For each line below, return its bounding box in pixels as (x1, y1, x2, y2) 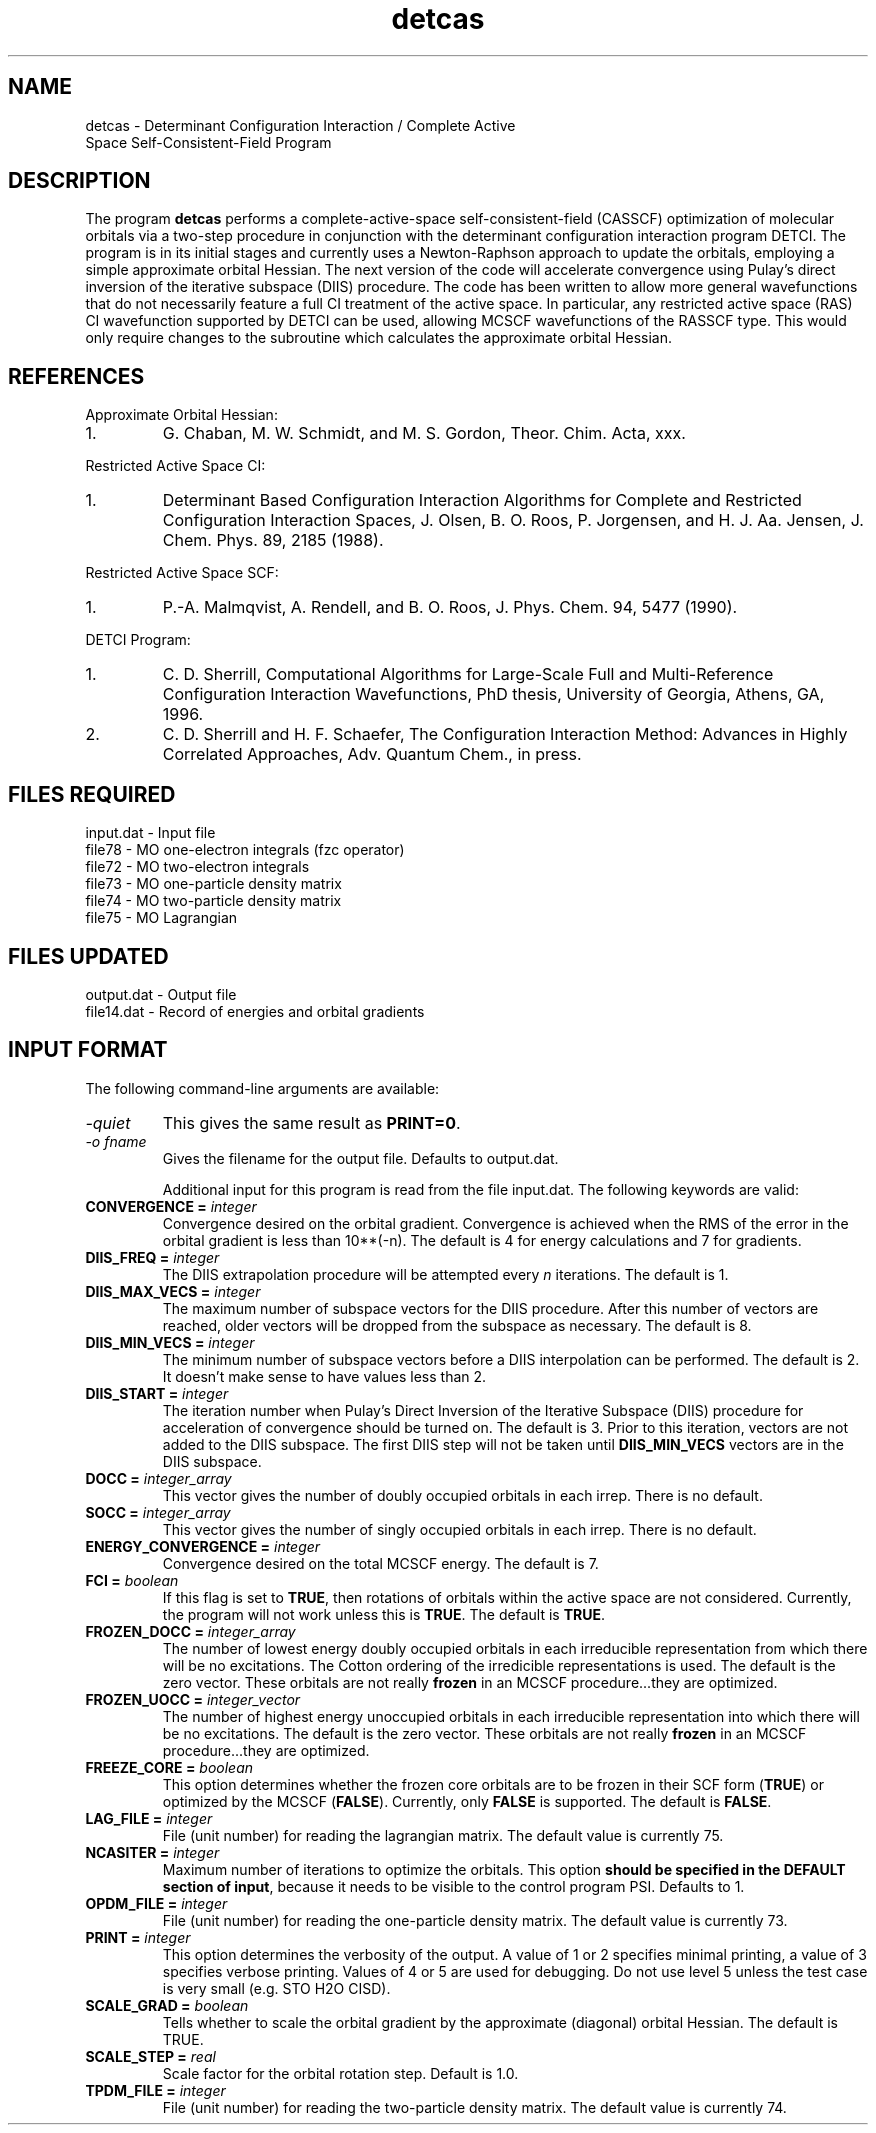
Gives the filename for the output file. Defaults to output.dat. (162, 1149, 559, 1167)
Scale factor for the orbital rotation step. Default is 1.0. (162, 2064, 519, 2082)
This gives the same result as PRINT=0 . (162, 1112, 461, 1133)
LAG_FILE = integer (85, 1809, 213, 1827)
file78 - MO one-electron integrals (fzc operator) (85, 841, 405, 859)
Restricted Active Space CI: (85, 457, 266, 475)
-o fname (85, 1132, 147, 1150)
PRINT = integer (85, 1928, 191, 1946)
